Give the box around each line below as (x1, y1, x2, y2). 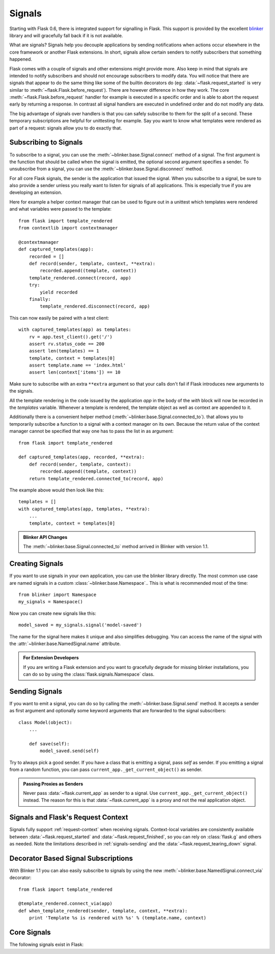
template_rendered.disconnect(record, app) (40, 303, 150, 310)
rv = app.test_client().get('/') (29, 334, 113, 340)
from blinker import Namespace (18, 591, 97, 598)
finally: (29, 296, 51, 302)
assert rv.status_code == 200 (29, 341, 104, 347)
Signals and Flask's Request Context (9, 813, 128, 822)
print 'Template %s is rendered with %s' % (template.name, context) (29, 915, 207, 921)
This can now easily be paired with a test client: (9, 315, 109, 321)
